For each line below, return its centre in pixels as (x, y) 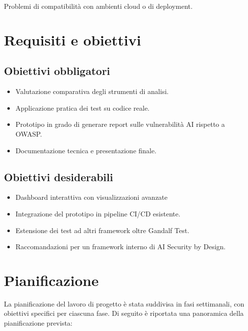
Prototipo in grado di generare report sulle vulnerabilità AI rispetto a (120, 124)
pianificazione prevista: (38, 323)
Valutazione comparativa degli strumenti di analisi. (92, 91)
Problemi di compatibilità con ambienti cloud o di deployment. (98, 6)
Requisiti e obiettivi (73, 39)
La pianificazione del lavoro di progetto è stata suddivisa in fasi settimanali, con (124, 303)
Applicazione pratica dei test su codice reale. (83, 107)
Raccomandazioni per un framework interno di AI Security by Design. (121, 247)
